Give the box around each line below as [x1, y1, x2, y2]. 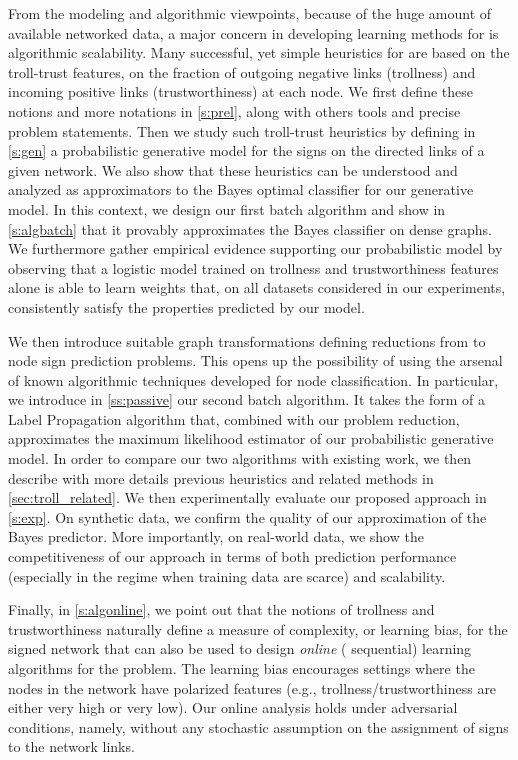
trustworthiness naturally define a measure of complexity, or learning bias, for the [8, 618, 508, 639]
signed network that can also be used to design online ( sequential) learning [8, 638, 472, 659]
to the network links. [8, 736, 135, 757]
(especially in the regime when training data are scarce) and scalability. [8, 565, 446, 586]
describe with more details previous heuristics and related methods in [8, 467, 434, 488]
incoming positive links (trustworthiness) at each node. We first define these [8, 81, 473, 102]
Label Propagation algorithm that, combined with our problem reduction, [8, 408, 460, 429]
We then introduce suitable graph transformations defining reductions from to [8, 330, 486, 351]
